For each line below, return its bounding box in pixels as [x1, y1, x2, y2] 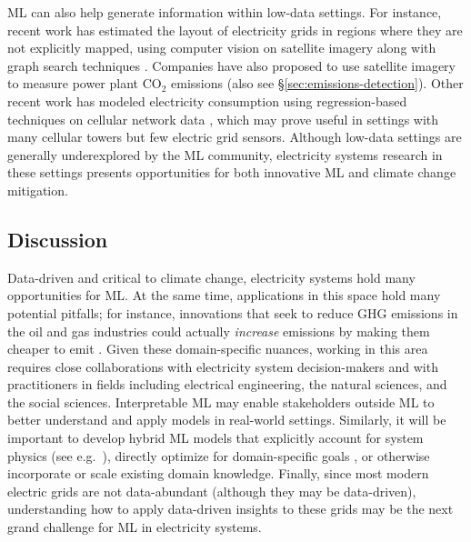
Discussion [7, 225, 108, 253]
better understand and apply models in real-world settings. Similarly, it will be [7, 410, 446, 429]
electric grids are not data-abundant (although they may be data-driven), [7, 481, 416, 500]
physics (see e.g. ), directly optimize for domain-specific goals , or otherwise [7, 446, 430, 465]
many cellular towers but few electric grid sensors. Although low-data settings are [7, 127, 462, 146]
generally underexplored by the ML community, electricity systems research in [7, 145, 443, 164]
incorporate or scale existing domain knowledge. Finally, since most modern [7, 464, 429, 483]
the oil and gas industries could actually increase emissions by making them [7, 321, 430, 340]
